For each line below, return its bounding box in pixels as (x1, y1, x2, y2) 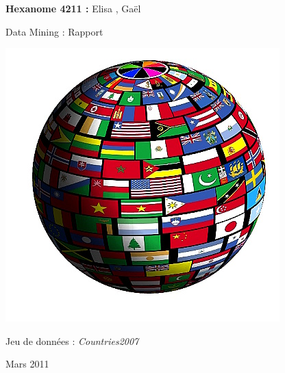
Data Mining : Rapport (5, 24, 103, 38)
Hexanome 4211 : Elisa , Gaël (5, 1, 141, 15)
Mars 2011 (5, 357, 49, 371)
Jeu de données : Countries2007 (5, 333, 139, 348)
